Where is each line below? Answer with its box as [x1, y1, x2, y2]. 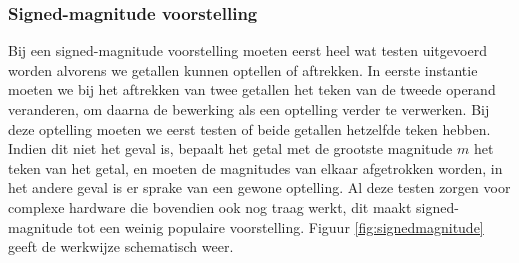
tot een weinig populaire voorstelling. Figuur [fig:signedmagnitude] [77, 216, 484, 237]
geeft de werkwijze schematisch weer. [8, 236, 234, 257]
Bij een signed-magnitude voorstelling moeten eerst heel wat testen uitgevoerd [8, 40, 487, 61]
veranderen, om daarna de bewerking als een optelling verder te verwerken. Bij [8, 99, 490, 119]
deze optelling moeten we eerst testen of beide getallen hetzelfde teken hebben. [8, 118, 491, 139]
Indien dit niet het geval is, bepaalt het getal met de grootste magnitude [8, 138, 453, 159]
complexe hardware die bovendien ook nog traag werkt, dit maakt [8, 196, 412, 217]
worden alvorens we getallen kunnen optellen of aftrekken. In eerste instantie [8, 59, 478, 80]
